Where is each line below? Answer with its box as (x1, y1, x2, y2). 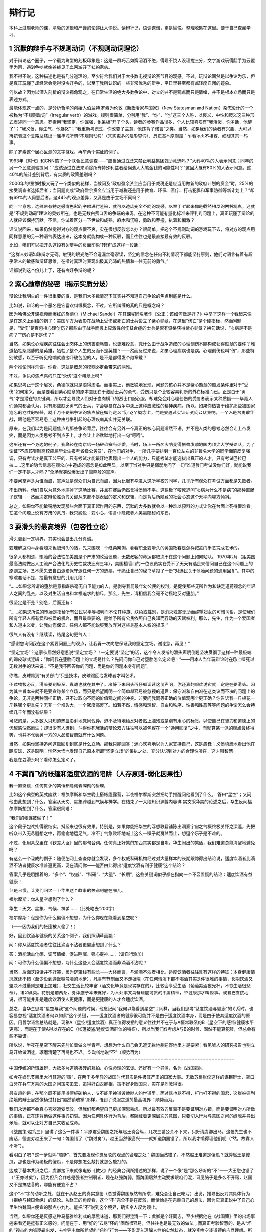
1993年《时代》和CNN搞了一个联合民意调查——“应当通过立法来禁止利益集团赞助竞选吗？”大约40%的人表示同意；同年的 (9, 158, 254, 164)
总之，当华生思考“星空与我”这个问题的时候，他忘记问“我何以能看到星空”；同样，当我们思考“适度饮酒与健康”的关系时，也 (9, 1005, 254, 1011)
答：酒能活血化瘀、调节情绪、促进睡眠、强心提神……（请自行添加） (9, 951, 146, 957)
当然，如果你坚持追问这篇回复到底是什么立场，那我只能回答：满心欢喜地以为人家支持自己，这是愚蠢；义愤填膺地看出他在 (9, 741, 255, 747)
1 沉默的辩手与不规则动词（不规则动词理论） (9, 44, 143, 53)
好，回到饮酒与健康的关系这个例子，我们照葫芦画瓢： (9, 933, 117, 939)
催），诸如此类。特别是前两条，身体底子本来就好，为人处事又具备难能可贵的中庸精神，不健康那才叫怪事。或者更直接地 (9, 990, 249, 995)
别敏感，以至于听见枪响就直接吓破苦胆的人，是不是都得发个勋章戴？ (9, 355, 147, 361)
